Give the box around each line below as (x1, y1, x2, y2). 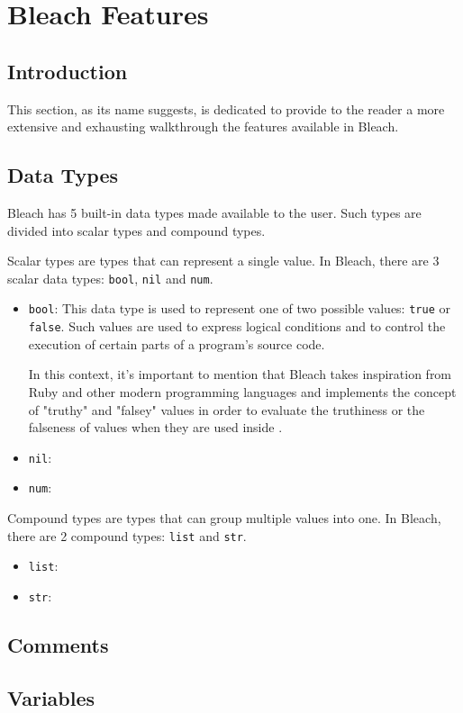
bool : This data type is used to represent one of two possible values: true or (28, 299, 450, 318)
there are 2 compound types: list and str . (7, 526, 247, 545)
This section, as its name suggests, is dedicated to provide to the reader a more (7, 99, 445, 118)
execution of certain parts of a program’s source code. (28, 334, 325, 353)
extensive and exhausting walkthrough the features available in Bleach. (7, 117, 399, 136)
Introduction (7, 57, 128, 85)
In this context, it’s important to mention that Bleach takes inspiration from (28, 365, 452, 384)
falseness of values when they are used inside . (28, 418, 283, 437)
